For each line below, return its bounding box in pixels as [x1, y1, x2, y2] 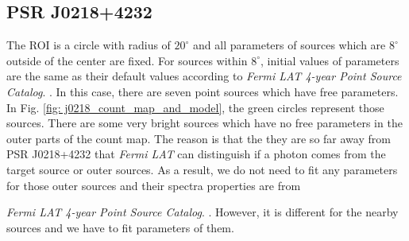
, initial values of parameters [260, 52, 399, 68]
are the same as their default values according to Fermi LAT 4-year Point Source [6, 68, 402, 84]
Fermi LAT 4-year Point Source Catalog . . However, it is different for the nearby [6, 204, 399, 220]
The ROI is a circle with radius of [6, 37, 171, 53]
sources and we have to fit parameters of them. [6, 219, 234, 235]
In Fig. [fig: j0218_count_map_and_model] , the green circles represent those [6, 99, 384, 115]
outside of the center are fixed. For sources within [6, 52, 248, 68]
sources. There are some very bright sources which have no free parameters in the [6, 115, 403, 131]
